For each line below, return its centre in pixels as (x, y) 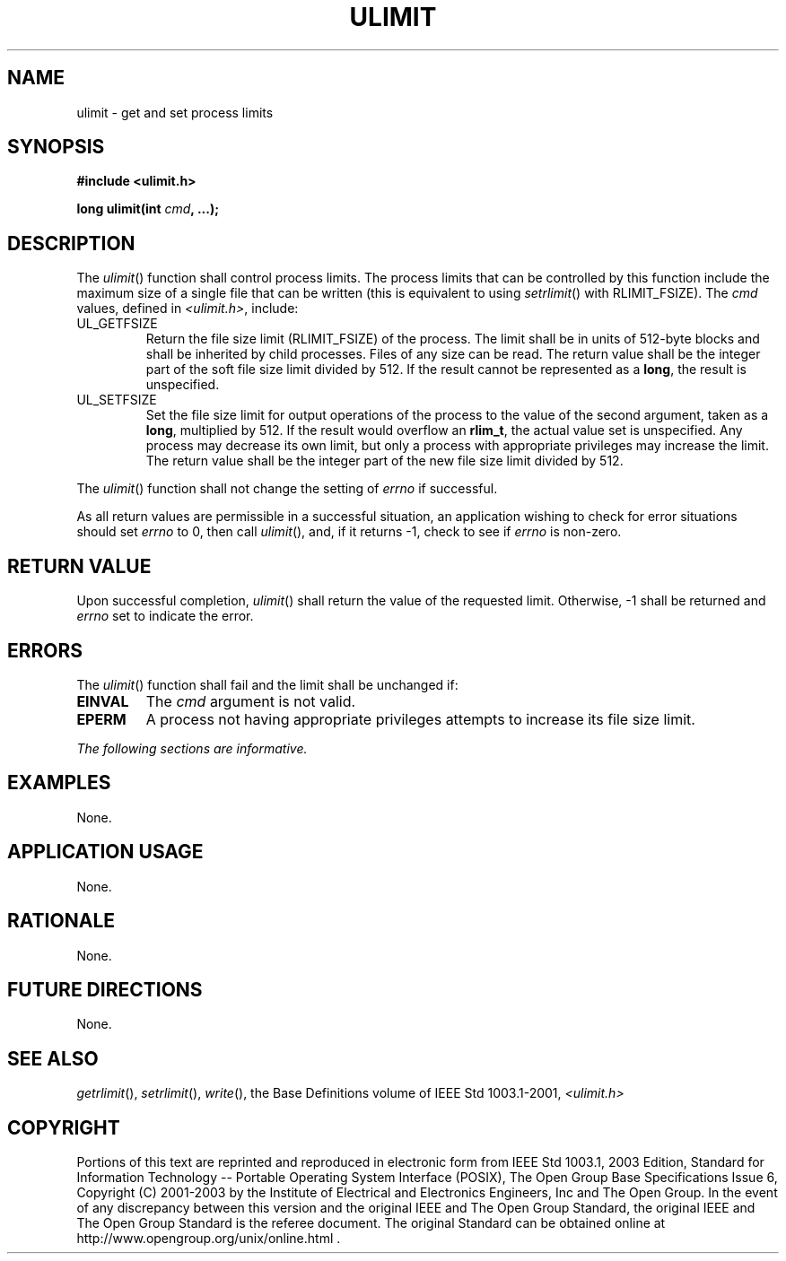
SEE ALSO (53, 1058)
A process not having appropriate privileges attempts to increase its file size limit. (420, 719)
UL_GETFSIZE (117, 324)
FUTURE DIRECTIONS (105, 989)
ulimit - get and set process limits (175, 112)
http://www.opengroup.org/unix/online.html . (209, 1239)
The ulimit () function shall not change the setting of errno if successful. (287, 489)
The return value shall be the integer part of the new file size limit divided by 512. (384, 461)
